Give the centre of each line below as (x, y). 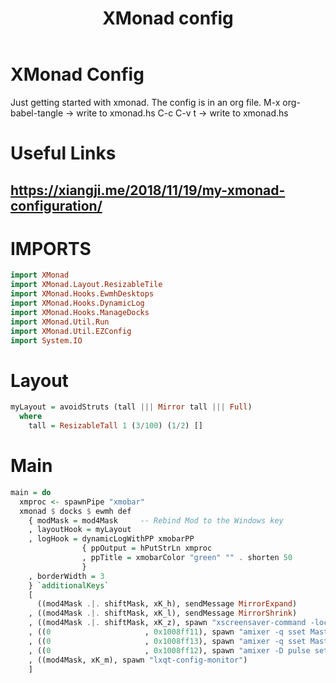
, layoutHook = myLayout (80, 530)
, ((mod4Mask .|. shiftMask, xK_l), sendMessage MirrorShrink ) (163, 613)
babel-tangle (37, 113)
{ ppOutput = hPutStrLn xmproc (147, 548)
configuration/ (56, 205)
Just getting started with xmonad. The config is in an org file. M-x (145, 102)
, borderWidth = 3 (66, 576)
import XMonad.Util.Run (60, 322)
